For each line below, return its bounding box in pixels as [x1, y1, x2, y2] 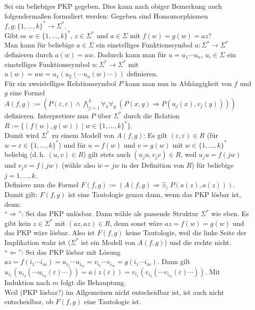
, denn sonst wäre [110, 218, 163, 228]
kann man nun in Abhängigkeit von [125, 78, 232, 88]
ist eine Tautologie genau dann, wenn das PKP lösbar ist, [68, 189, 241, 199]
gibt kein [4, 218, 31, 228]
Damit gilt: [4, 189, 38, 199]
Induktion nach [4, 277, 50, 287]
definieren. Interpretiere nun [4, 110, 89, 120]
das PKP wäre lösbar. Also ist [4, 227, 95, 238]
